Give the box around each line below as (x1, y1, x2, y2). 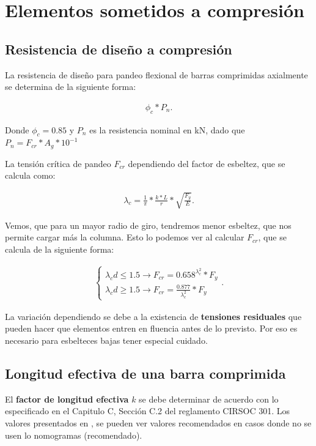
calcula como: (5, 169, 56, 182)
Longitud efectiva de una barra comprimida (5, 364, 286, 383)
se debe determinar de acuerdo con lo (139, 392, 279, 405)
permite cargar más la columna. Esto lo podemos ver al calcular (5, 231, 244, 243)
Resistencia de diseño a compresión (5, 39, 232, 58)
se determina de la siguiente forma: (5, 80, 136, 93)
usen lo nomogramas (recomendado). (5, 428, 142, 441)
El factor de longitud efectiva (5, 392, 129, 405)
